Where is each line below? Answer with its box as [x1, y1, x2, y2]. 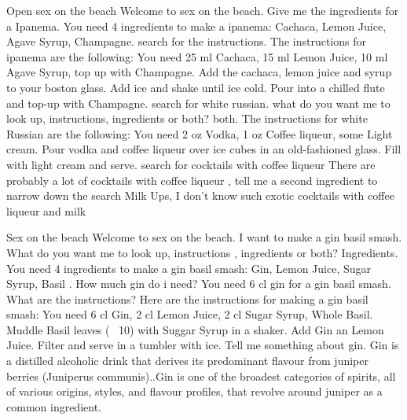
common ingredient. [6, 398, 101, 414]
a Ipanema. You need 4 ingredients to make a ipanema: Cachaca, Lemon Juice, [6, 17, 387, 34]
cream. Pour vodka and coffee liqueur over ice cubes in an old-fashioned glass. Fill [6, 141, 401, 157]
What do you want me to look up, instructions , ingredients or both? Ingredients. [6, 244, 398, 260]
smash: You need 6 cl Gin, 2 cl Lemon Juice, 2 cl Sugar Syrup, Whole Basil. [6, 306, 373, 322]
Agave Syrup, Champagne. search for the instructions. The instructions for [6, 33, 366, 50]
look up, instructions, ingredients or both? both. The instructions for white [6, 110, 368, 127]
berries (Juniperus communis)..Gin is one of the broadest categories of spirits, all [6, 367, 396, 384]
